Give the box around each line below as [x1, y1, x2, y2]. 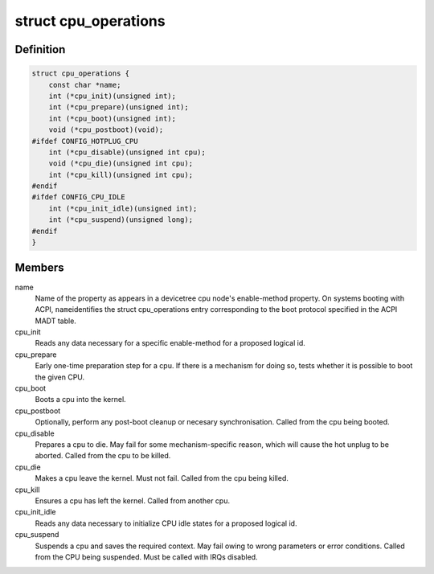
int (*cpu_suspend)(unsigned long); [48, 215, 193, 224]
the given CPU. [35, 372, 85, 382]
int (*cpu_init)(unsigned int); [48, 91, 177, 100]
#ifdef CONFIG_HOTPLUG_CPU [31, 137, 138, 146]
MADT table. [35, 316, 76, 326]
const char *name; [48, 80, 121, 89]
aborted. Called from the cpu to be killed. [35, 451, 171, 461]
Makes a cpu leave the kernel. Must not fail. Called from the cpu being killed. [35, 474, 289, 483]
